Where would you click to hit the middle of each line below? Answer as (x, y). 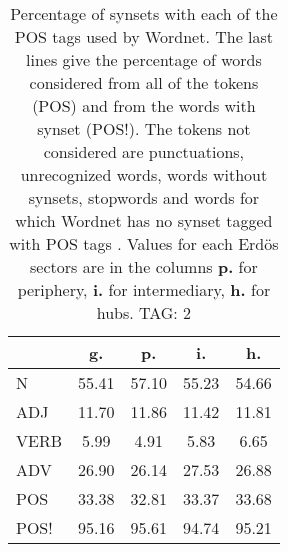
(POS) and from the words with (144, 105)
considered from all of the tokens (144, 82)
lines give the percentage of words (144, 59)
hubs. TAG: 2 (144, 312)
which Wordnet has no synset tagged (144, 220)
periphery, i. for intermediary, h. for (144, 289)
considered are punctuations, (144, 151)
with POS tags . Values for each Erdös (144, 243)
